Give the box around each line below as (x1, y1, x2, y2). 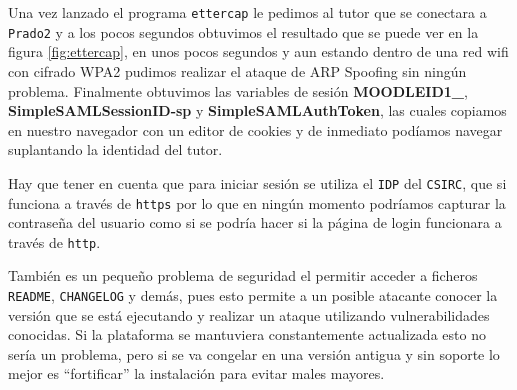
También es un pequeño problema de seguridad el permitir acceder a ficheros (8, 265, 478, 286)
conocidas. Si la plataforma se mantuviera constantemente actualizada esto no (8, 324, 486, 345)
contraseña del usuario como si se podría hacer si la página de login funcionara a (8, 212, 502, 233)
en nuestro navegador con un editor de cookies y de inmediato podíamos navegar (8, 119, 503, 140)
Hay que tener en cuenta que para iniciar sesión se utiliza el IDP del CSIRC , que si (8, 172, 507, 193)
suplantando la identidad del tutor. (8, 139, 223, 160)
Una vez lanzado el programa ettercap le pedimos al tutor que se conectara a (8, 2, 487, 22)
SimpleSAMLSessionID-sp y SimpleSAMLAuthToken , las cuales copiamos (8, 100, 507, 121)
